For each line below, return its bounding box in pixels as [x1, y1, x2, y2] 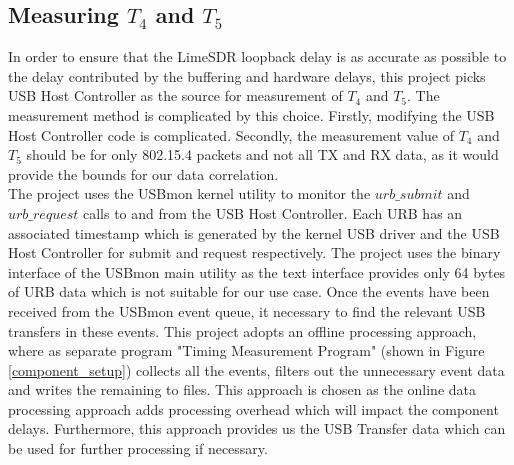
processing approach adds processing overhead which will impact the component [8, 398, 499, 419]
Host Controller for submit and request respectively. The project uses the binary [8, 242, 501, 263]
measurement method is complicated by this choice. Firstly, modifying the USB [8, 104, 495, 125]
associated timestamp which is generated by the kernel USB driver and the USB [8, 222, 500, 243]
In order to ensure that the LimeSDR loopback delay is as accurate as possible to [8, 46, 507, 67]
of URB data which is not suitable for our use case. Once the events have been [8, 281, 490, 302]
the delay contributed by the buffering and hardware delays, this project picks [8, 65, 486, 86]
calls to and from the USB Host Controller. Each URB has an [82, 202, 463, 223]
